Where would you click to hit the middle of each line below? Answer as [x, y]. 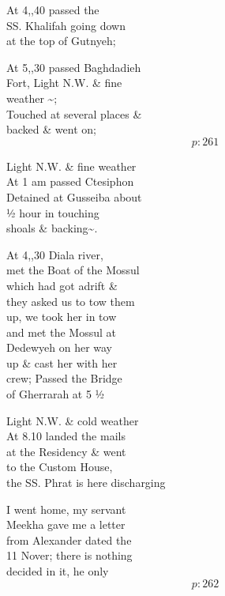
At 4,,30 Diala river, [55, 254]
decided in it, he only [58, 571]
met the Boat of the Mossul [73, 270]
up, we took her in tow [62, 317]
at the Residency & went [66, 451]
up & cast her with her [62, 362]
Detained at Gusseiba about [74, 196]
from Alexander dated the [69, 539]
